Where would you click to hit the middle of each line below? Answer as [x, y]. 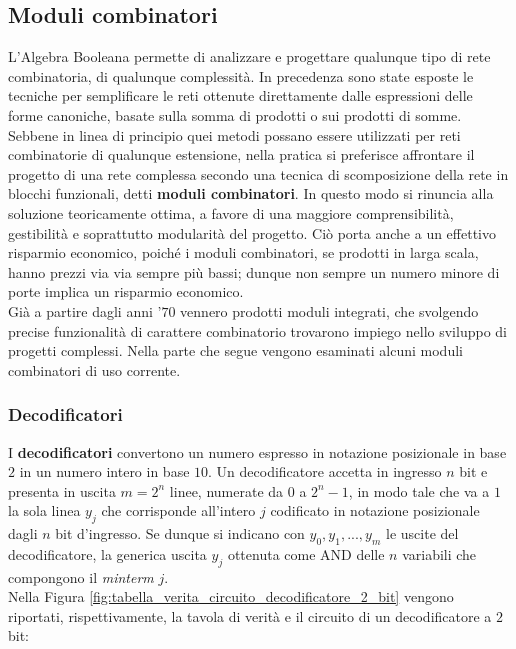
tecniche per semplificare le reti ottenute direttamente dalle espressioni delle [240, 95]
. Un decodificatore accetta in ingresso [325, 471]
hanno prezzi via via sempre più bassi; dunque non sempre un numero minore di [254, 271]
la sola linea [44, 510]
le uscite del [422, 533]
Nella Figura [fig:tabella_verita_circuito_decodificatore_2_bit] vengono [231, 596]
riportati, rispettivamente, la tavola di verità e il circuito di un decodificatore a [250, 615]
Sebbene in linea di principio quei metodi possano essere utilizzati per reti [234, 134]
